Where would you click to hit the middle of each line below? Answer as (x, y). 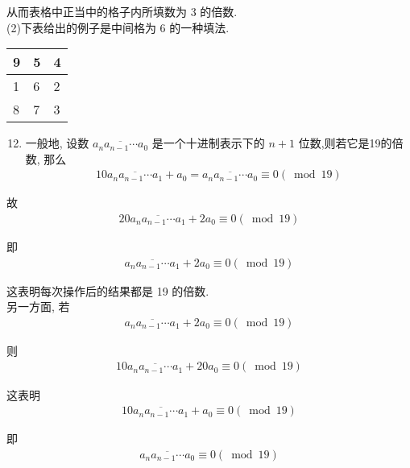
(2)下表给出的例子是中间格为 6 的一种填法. (118, 27)
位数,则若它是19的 (345, 143)
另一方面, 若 (38, 306)
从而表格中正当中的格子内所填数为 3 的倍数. (122, 11)
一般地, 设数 (57, 143)
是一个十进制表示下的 (208, 143)
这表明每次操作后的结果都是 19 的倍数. (108, 290)
